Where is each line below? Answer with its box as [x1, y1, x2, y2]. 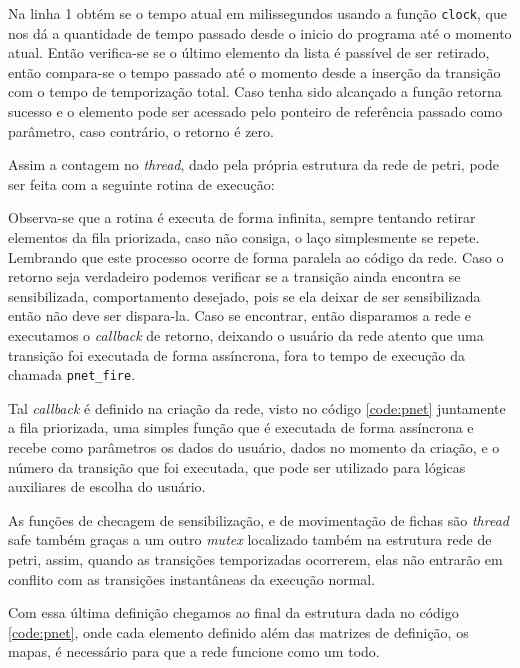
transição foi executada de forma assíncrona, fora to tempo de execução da [8, 344, 465, 365]
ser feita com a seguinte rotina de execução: [8, 173, 275, 194]
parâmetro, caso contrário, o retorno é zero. [8, 120, 274, 141]
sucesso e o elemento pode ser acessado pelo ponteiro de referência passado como [8, 101, 503, 122]
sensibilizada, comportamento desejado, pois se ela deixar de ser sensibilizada [8, 285, 481, 306]
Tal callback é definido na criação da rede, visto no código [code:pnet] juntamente [8, 397, 506, 418]
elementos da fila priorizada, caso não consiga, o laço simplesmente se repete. [8, 227, 480, 247]
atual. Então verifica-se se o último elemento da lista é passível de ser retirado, [8, 42, 490, 63]
